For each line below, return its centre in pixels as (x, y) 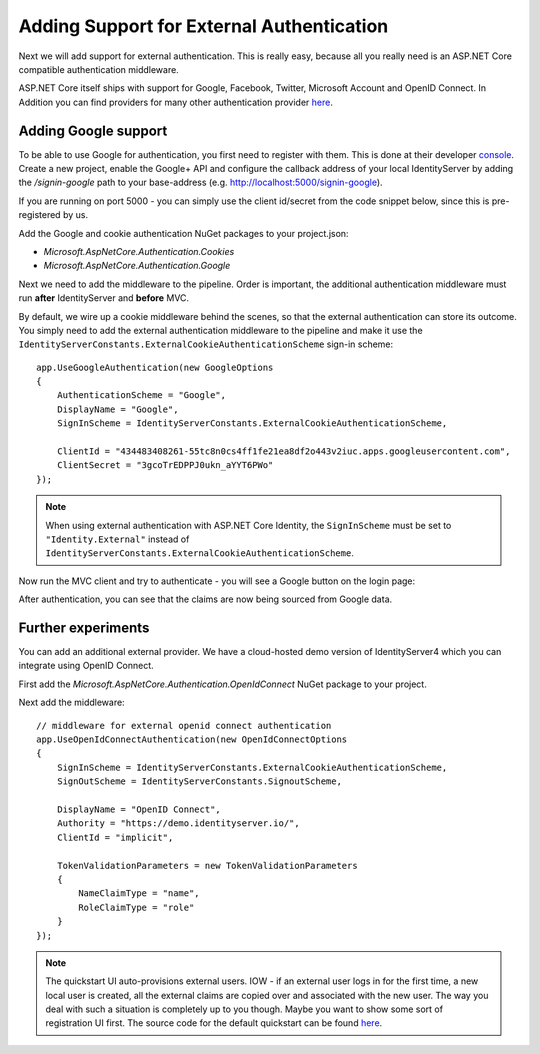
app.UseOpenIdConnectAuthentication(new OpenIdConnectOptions (192, 739)
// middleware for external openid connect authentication (184, 725)
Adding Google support (93, 130)
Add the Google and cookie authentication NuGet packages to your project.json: (183, 233)
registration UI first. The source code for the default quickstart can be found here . (214, 1023)
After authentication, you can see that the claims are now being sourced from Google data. (205, 599)
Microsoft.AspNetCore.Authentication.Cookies (139, 251)
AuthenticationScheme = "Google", (141, 395)
